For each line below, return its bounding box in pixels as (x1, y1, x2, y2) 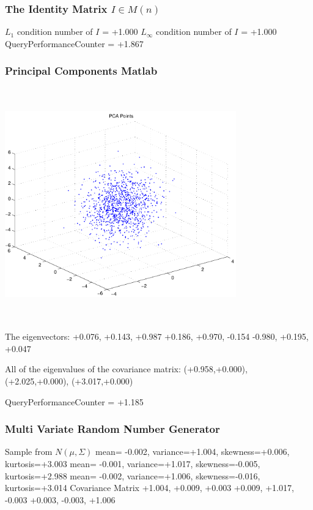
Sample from (5, 445, 53, 458)
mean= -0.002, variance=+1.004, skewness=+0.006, (95, 445, 290, 458)
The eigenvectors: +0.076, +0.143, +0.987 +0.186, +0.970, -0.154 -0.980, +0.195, (5, 330, 309, 343)
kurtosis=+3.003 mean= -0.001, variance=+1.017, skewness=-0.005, (5, 457, 260, 470)
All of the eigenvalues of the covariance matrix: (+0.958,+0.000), (5, 362, 248, 375)
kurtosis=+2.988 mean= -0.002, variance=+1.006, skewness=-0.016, (5, 469, 260, 482)
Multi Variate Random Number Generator (5, 421, 220, 437)
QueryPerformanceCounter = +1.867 (5, 37, 144, 50)
